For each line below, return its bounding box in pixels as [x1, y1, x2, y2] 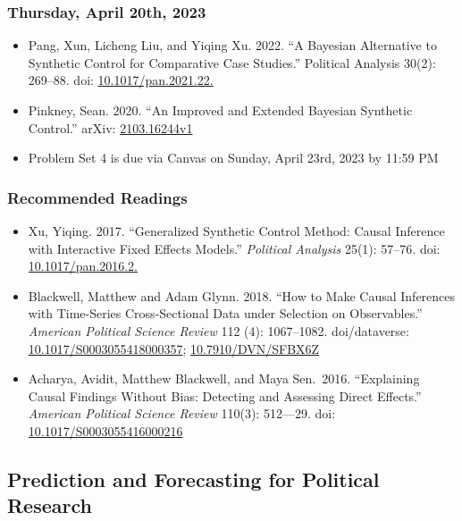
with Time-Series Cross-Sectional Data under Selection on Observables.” [28, 304, 423, 323]
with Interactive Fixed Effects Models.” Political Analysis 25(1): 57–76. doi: [28, 239, 441, 257]
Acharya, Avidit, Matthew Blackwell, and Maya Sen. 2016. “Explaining [28, 369, 420, 388]
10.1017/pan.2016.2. [28, 256, 138, 275]
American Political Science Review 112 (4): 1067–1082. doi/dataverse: [28, 321, 409, 340]
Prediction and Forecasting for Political [7, 465, 380, 492]
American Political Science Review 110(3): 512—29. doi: [28, 404, 336, 423]
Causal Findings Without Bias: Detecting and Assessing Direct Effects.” [28, 386, 422, 405]
